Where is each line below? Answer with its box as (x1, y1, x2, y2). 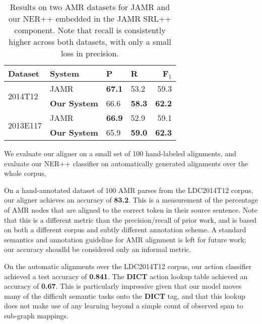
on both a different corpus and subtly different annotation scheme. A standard (4, 224, 246, 235)
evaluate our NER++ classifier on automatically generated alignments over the (4, 158, 248, 168)
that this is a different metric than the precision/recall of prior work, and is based (4, 214, 257, 225)
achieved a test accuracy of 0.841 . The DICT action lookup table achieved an (4, 271, 248, 281)
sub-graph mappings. (4, 310, 69, 320)
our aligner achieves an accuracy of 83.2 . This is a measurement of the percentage (4, 195, 258, 205)
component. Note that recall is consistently (14, 24, 166, 36)
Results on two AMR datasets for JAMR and (10, 1, 170, 13)
